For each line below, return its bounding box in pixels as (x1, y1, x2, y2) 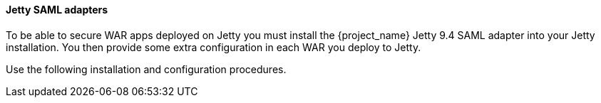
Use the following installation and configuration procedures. (6, 63, 287, 75)
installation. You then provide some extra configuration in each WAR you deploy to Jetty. (6, 40, 421, 53)
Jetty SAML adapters (6, 4, 108, 16)
